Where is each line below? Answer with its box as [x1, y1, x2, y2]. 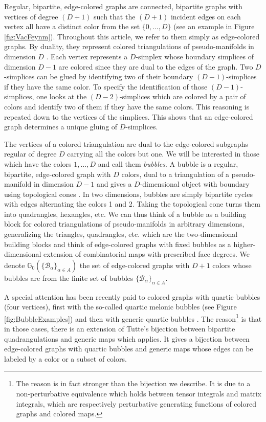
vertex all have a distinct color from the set [4, 21, 140, 32]
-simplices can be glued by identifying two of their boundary [4, 71, 193, 82]
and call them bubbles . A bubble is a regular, [98, 158, 238, 169]
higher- [233, 238, 256, 249]
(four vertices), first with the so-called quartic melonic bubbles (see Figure [4, 301, 237, 312]
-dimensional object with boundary [140, 179, 250, 189]
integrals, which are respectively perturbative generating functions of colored [16, 398, 256, 409]
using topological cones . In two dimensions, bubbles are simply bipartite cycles [4, 188, 253, 199]
